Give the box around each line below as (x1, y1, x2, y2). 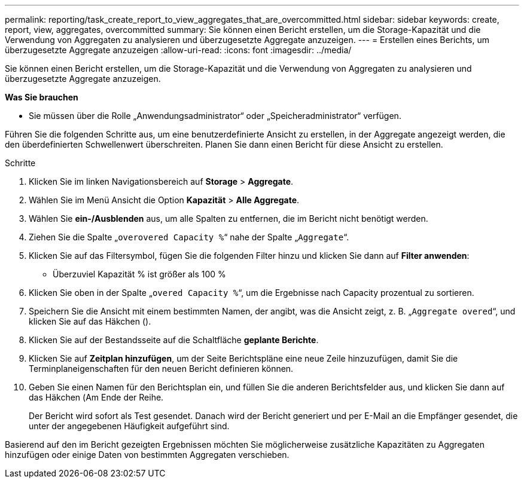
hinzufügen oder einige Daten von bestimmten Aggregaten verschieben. (5, 450, 290, 460)
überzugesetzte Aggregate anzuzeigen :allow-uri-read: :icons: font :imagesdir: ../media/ (5, 45, 352, 55)
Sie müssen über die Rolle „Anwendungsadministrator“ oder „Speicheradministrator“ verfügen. (29, 111, 401, 121)
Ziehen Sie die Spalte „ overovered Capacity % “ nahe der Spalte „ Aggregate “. (29, 232, 349, 242)
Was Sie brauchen (5, 92, 78, 102)
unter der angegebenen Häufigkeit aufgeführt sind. (29, 421, 230, 431)
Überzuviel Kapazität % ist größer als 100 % (53, 269, 226, 279)
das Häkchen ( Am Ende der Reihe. (29, 392, 164, 402)
